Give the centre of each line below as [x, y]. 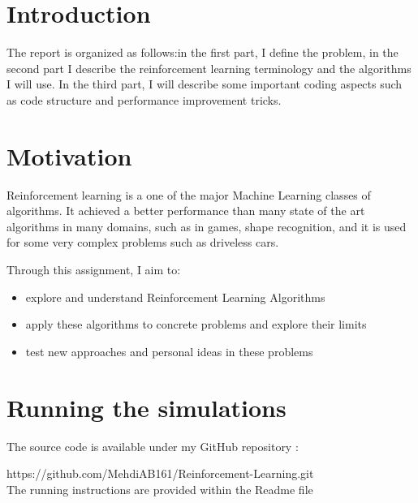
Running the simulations [147, 407]
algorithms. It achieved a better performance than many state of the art [186, 211]
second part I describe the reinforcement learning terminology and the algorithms [209, 68]
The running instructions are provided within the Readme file [160, 489]
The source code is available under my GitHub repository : [153, 446]
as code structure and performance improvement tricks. [144, 99]
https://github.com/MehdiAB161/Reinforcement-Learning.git [160, 473]
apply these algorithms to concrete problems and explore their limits [196, 324]
